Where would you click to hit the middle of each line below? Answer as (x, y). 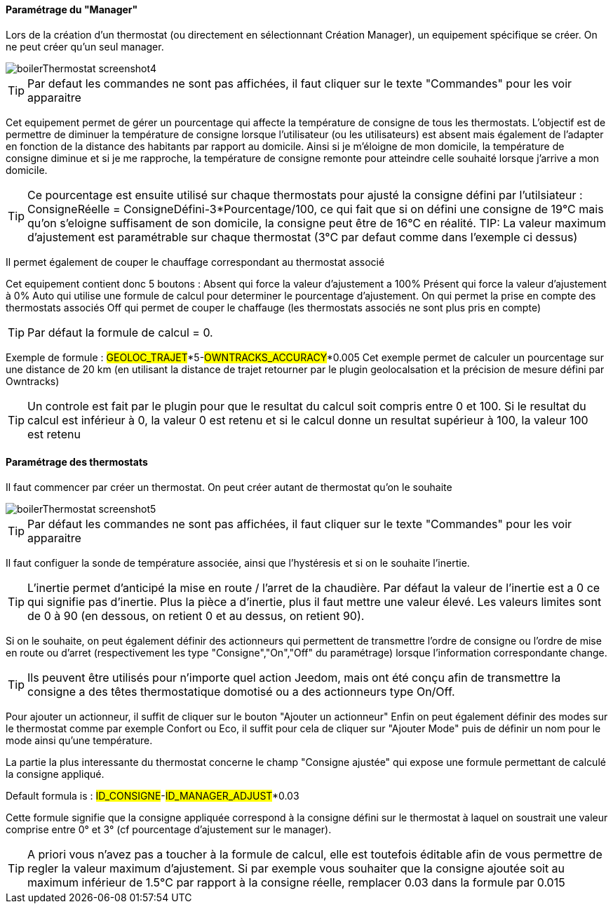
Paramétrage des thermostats (77, 462)
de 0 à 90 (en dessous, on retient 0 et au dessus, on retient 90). (196, 615)
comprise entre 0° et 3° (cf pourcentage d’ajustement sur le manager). (169, 829)
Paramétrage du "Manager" (72, 9)
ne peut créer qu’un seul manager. (85, 46)
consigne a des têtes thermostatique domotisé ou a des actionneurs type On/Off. (241, 691)
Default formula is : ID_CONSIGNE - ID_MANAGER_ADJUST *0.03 (153, 795)
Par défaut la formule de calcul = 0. (120, 332)
